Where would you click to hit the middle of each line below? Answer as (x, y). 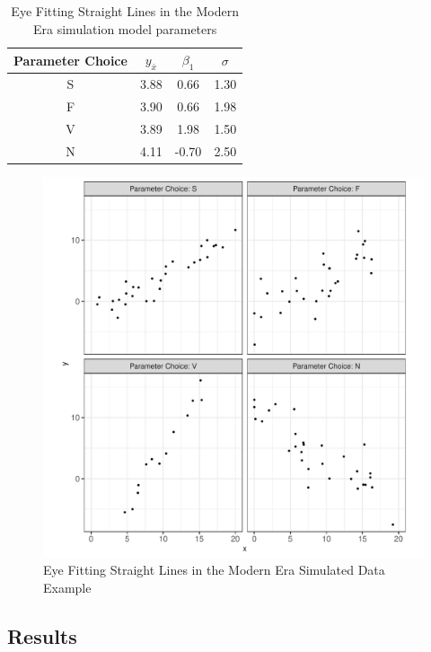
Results (42, 636)
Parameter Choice (70, 60)
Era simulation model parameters (125, 28)
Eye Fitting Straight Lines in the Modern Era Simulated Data (214, 570)
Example (67, 588)
